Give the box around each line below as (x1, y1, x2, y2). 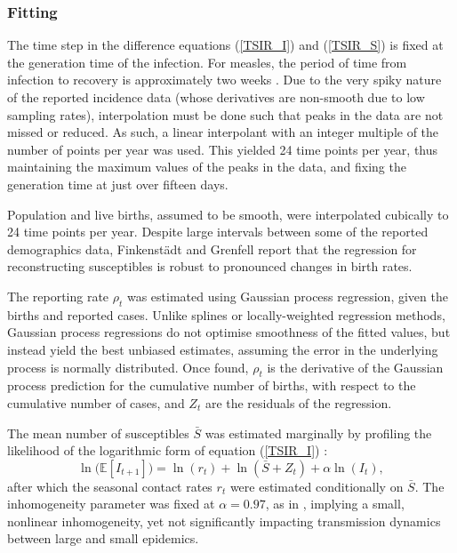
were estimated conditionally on (229, 477, 404, 495)
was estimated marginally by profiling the (204, 423, 432, 442)
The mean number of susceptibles (7, 423, 189, 442)
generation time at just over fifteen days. (7, 174, 228, 193)
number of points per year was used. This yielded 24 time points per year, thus (7, 140, 438, 158)
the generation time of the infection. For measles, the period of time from (7, 52, 407, 71)
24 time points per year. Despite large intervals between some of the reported (7, 222, 429, 241)
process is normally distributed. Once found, (7, 357, 249, 376)
